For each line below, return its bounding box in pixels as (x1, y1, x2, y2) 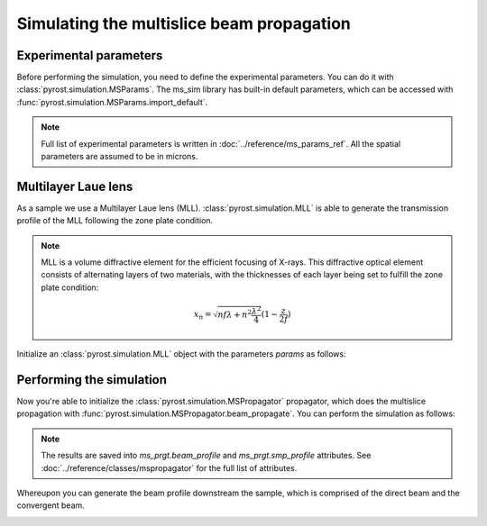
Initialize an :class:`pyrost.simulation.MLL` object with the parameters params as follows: (16, 349, 346, 359)
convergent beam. (16, 500, 85, 511)
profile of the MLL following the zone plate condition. (16, 215, 214, 226)
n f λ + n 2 (217, 308, 253, 320)
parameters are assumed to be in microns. (41, 151, 198, 162)
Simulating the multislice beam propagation (16, 14, 352, 33)
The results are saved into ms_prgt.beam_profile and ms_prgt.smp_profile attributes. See (41, 450, 372, 461)
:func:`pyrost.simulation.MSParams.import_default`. (16, 96, 208, 107)
